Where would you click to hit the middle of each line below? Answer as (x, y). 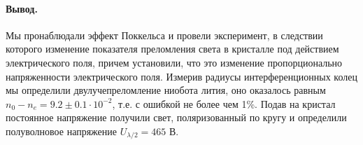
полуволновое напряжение (62, 131)
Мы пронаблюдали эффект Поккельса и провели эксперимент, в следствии (164, 35)
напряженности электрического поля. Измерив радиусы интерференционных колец (181, 76)
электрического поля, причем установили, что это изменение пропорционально (174, 62)
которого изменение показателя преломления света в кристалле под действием (172, 49)
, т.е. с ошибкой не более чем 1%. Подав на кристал (224, 103)
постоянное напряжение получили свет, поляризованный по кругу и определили (176, 117)
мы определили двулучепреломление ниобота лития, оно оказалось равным (166, 90)
